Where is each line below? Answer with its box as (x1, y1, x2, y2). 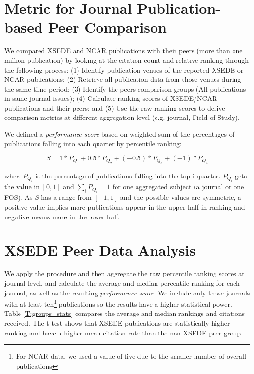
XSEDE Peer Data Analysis (4, 240, 196, 260)
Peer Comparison (48, 17, 167, 37)
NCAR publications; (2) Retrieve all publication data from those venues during (4, 74, 241, 84)
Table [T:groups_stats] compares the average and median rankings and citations (4, 308, 245, 318)
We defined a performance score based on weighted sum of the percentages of (4, 129, 234, 139)
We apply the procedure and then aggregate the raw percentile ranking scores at (4, 268, 245, 278)
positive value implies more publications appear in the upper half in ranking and (4, 202, 245, 212)
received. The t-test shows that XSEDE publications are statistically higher (4, 318, 230, 328)
